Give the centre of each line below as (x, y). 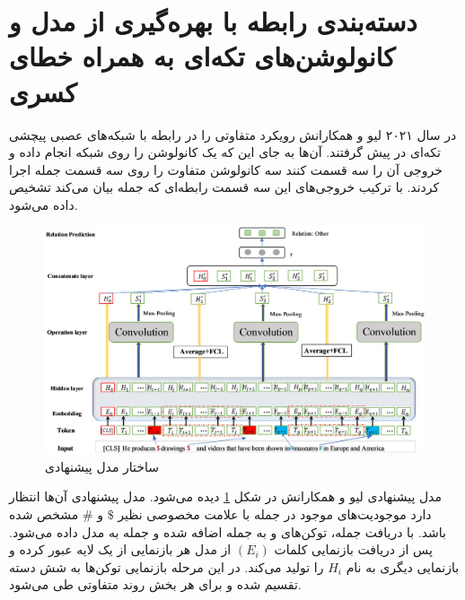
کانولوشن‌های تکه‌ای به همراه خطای (202, 56)
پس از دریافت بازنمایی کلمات (353, 549)
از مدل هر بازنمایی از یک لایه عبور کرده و (120, 549)
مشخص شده (44, 514)
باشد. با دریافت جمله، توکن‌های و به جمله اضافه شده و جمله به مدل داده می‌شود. (228, 531)
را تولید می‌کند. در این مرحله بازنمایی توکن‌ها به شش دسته (167, 566)
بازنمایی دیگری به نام (403, 566)
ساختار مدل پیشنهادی (102, 466)
